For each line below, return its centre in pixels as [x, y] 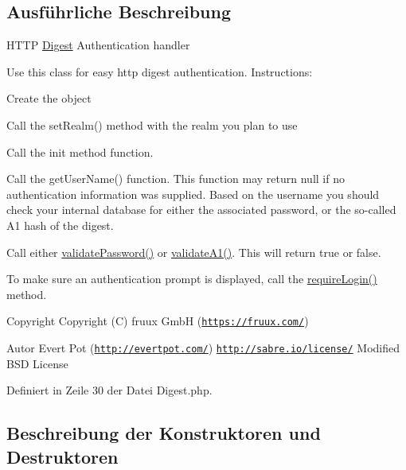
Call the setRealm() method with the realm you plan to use [152, 124]
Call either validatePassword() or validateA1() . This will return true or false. [194, 252]
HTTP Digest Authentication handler [98, 45]
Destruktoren [62, 456]
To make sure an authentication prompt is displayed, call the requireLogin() [192, 279]
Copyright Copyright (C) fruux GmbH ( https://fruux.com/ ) [158, 321]
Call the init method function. [80, 151]
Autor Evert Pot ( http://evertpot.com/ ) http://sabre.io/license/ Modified [203, 347]
